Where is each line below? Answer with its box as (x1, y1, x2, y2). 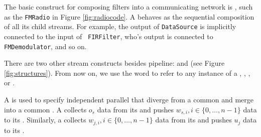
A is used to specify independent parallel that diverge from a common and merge (4, 94, 253, 104)
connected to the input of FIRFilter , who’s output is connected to (4, 31, 213, 41)
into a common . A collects (4, 104, 87, 114)
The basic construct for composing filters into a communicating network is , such (4, 2, 253, 12)
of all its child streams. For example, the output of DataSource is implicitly (4, 21, 236, 32)
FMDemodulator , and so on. (4, 41, 87, 51)
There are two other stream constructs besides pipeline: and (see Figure (4, 58, 225, 68)
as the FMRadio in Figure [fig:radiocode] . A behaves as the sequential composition (4, 11, 254, 22)
